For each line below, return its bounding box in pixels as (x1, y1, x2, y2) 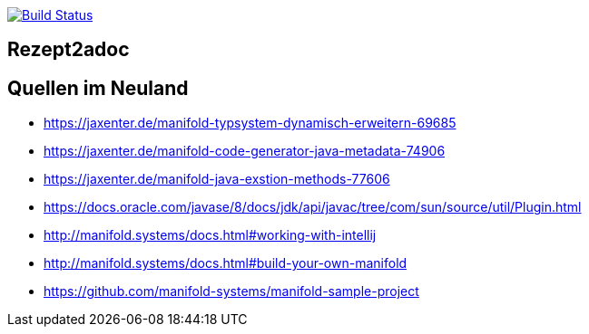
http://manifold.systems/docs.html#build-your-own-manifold (44, 255, 407, 272)
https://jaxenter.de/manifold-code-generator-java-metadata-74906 (44, 143, 446, 159)
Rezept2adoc (7, 38, 130, 62)
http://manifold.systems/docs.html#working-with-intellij (44, 227, 377, 243)
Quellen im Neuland (7, 76, 189, 100)
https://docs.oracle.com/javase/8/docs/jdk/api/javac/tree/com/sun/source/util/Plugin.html (44, 199, 582, 215)
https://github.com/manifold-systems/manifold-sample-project (44, 283, 419, 300)
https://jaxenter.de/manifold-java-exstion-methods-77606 (44, 171, 390, 187)
